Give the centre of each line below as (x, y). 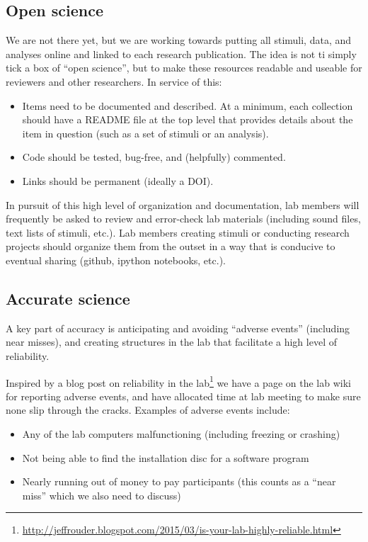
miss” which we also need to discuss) (102, 495)
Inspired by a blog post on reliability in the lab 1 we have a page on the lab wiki (178, 381)
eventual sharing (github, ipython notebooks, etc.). (116, 260)
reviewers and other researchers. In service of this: (114, 81)
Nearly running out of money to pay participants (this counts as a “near (179, 481)
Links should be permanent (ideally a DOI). (118, 180)
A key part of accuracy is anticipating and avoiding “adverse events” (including (178, 328)
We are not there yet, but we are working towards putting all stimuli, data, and (179, 40)
